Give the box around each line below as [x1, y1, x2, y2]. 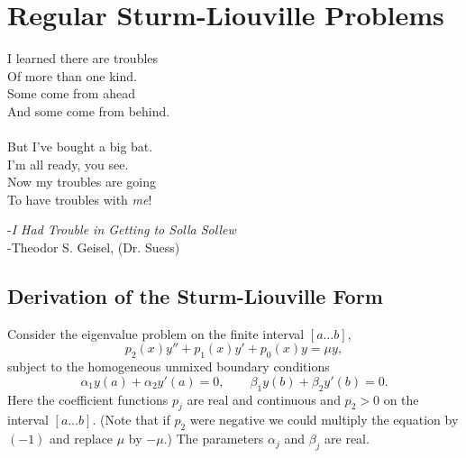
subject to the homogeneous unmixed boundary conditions [7, 357, 330, 376]
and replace [50, 429, 114, 448]
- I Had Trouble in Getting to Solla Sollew [7, 220, 236, 239]
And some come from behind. [7, 101, 170, 120]
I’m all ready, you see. [7, 154, 129, 173]
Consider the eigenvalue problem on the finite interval [7, 324, 305, 343]
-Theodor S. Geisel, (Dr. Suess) [7, 238, 180, 257]
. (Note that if [92, 410, 170, 429]
